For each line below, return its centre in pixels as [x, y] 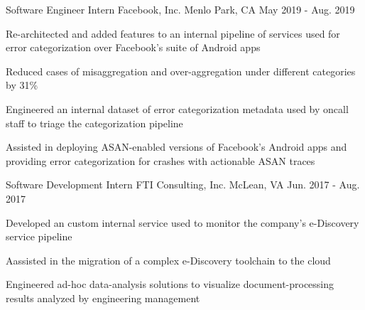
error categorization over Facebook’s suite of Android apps [133, 47]
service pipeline [39, 236]
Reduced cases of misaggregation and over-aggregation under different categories [181, 71]
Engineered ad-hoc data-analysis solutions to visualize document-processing [170, 284]
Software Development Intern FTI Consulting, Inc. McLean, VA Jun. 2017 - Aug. [183, 185]
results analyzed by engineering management [103, 298]
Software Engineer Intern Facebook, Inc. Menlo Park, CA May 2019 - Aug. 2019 [180, 9]
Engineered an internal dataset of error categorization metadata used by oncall [177, 108]
